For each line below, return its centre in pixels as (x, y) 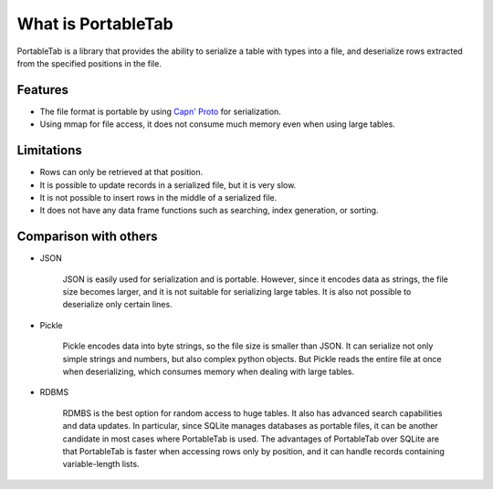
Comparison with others (88, 237)
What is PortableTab (95, 24)
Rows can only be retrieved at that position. (121, 172)
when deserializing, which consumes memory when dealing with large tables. (209, 371)
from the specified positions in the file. (89, 63)
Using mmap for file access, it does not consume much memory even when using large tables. (218, 124)
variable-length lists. (101, 464)
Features (42, 90)
